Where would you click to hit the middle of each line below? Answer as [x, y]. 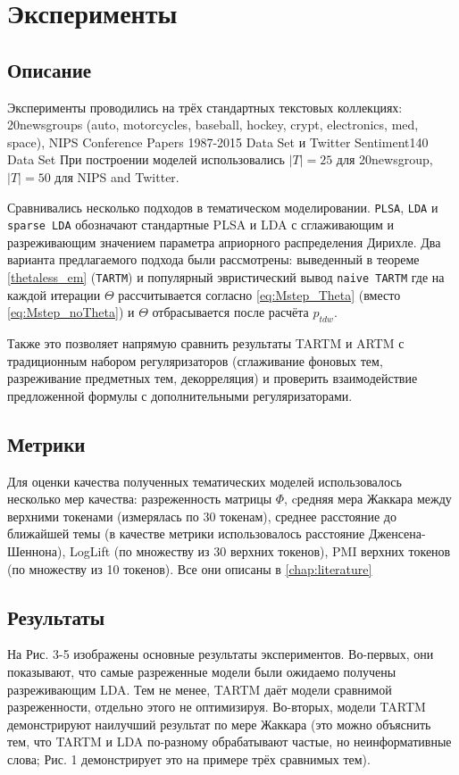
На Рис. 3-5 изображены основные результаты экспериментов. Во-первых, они [221, 654]
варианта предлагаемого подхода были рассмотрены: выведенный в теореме [213, 259]
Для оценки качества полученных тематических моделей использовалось [204, 481]
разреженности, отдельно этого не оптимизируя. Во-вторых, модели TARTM [217, 707]
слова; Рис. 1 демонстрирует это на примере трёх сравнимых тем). [189, 759]
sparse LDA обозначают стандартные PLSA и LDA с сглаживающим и [201, 225]
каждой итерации [54, 294]
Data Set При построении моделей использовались [146, 159]
